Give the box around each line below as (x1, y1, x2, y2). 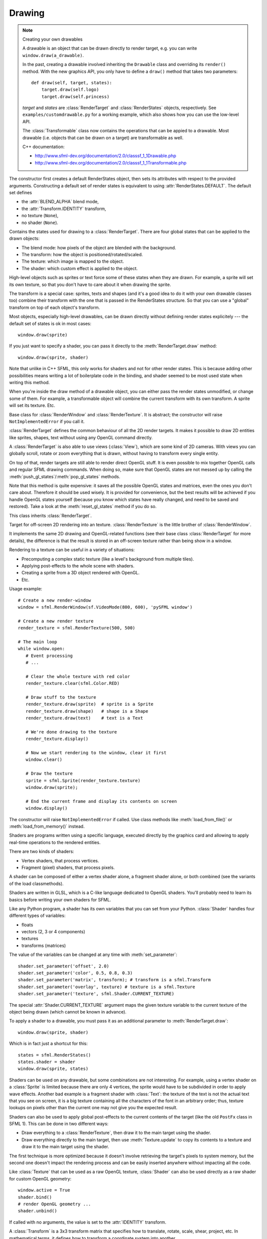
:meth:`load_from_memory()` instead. (9, 823, 85, 829)
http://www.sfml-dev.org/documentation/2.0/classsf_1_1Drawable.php (35, 153, 177, 159)
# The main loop (18, 639, 57, 644)
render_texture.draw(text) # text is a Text (25, 715, 143, 721)
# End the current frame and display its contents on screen (25, 798, 178, 804)
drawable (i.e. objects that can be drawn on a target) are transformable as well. (22, 134, 184, 141)
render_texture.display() (25, 736, 89, 742)
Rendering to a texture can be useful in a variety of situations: (9, 547, 135, 553)
